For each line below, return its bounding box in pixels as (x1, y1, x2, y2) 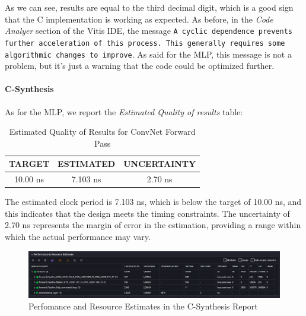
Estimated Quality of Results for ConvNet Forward (9, 125, 196, 138)
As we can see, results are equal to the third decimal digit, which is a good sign (5, 1, 294, 13)
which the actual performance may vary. (5, 230, 151, 243)
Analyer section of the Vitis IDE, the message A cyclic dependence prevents (5, 24, 292, 37)
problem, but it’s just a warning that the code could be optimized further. (5, 59, 275, 72)
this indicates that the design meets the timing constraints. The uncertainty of (5, 207, 290, 219)
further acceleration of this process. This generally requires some (5, 39, 285, 48)
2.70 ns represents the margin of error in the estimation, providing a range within (5, 219, 301, 231)
